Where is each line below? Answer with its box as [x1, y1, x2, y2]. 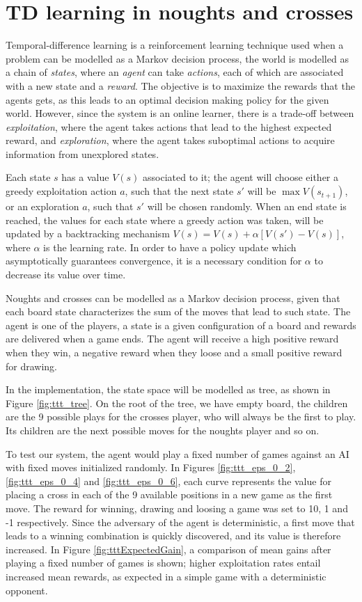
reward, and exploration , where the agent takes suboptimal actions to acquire [6, 133, 335, 148]
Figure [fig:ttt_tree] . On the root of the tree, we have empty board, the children [6, 395, 348, 410]
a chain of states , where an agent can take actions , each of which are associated [6, 65, 344, 79]
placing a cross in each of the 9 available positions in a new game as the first [6, 487, 333, 502]
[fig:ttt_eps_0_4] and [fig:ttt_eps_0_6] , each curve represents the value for [6, 473, 331, 488]
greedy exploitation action [6, 184, 117, 198]
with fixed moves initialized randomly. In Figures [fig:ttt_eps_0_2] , [6, 460, 296, 475]
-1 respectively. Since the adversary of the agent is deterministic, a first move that [6, 514, 355, 529]
